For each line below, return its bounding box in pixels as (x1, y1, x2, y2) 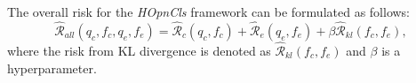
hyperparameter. (7, 58, 97, 77)
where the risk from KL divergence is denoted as (7, 41, 271, 60)
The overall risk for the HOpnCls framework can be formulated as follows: (7, 3, 411, 20)
